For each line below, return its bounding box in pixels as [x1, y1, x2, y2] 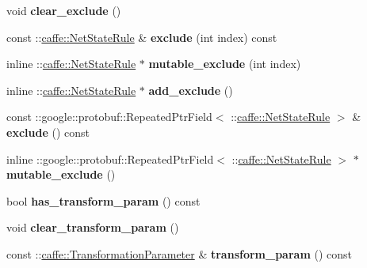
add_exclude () [148, 81, 233, 98]
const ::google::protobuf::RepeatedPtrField [6, 108, 212, 125]
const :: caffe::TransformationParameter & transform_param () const [6, 245, 353, 262]
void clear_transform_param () [6, 219, 179, 236]
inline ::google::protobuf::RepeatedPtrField [6, 150, 214, 167]
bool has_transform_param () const [6, 192, 201, 209]
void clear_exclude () [6, 2, 121, 18]
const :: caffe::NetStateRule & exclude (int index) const [6, 28, 277, 45]
